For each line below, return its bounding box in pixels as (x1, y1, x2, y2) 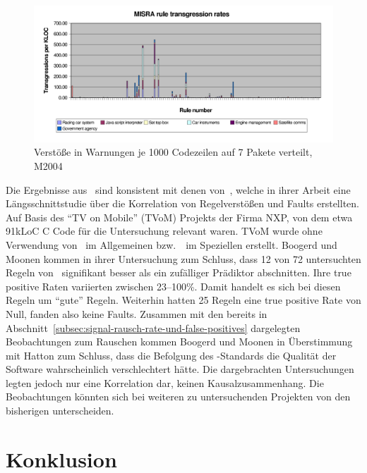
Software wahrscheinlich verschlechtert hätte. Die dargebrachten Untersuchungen (6, 362, 354, 376)
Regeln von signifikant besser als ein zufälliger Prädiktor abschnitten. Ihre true (6, 265, 351, 280)
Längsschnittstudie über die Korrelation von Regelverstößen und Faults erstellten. (6, 196, 359, 211)
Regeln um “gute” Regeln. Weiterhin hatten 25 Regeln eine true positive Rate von (6, 293, 361, 307)
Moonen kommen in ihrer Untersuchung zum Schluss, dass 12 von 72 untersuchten (6, 251, 361, 266)
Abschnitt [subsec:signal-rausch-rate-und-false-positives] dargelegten (6, 320, 301, 335)
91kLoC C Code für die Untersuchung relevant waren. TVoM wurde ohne (6, 223, 323, 238)
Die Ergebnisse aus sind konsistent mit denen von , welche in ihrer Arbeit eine (6, 182, 351, 197)
